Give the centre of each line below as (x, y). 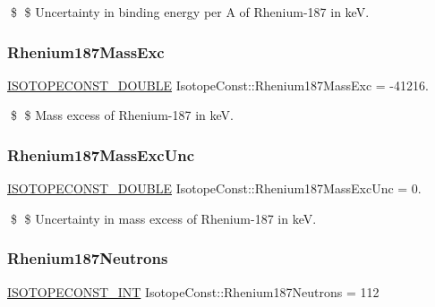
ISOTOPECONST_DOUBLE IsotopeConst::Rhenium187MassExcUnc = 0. (214, 188)
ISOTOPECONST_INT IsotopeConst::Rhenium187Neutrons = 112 (193, 291)
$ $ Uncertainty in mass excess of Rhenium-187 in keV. (163, 218)
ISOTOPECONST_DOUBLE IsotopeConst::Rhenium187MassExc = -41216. (218, 85)
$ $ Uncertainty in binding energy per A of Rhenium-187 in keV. (190, 12)
